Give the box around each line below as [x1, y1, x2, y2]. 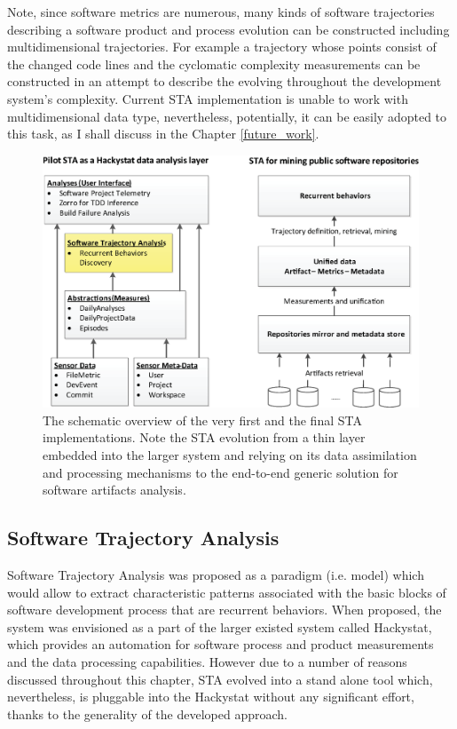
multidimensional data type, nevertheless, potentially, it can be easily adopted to [7, 107, 447, 125]
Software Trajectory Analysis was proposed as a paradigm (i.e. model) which [7, 565, 424, 583]
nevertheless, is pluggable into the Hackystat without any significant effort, [7, 687, 414, 706]
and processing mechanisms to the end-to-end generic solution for [43, 463, 398, 481]
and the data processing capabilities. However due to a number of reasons [7, 652, 407, 670]
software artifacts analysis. [43, 480, 186, 499]
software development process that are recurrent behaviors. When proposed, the [7, 600, 442, 619]
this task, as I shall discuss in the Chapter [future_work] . [7, 124, 319, 143]
